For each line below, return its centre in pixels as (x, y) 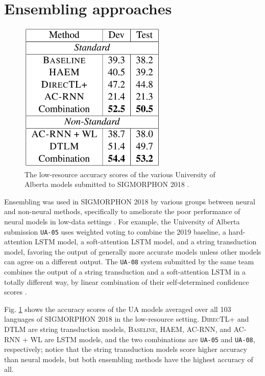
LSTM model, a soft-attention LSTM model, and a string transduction (146, 242)
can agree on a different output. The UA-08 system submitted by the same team (129, 262)
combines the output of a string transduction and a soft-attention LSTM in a (125, 272)
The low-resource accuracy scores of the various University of (120, 174)
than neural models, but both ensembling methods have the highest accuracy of (129, 359)
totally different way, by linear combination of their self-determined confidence (127, 281)
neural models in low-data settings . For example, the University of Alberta (122, 221)
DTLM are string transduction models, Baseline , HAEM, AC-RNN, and (118, 329)
